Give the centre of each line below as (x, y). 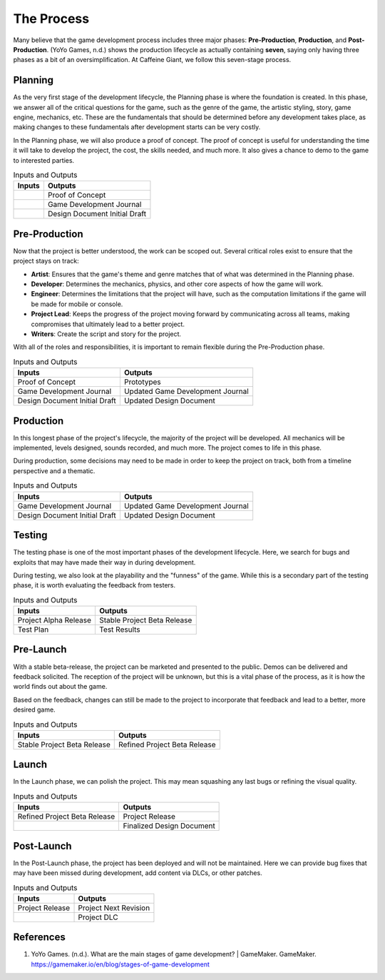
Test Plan (33, 630)
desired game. (35, 709)
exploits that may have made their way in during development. (104, 562)
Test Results (120, 630)
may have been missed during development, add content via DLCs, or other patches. (138, 873)
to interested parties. (44, 160)
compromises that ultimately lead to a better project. (108, 324)
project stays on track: (46, 261)
